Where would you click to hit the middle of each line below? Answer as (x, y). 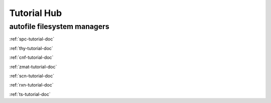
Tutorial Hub (36, 13)
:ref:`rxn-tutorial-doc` (31, 85)
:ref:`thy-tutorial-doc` (31, 48)
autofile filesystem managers (59, 26)
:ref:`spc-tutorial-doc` (32, 39)
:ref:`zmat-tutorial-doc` (33, 66)
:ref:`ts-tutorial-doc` (30, 94)
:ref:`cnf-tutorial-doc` (31, 57)
